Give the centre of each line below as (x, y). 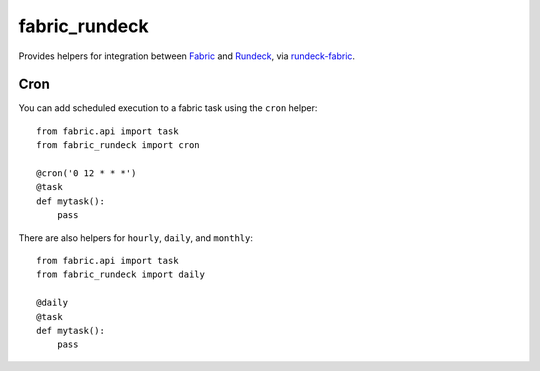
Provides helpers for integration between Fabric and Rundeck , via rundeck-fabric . (186, 56)
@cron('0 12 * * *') (86, 173)
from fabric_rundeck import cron (118, 145)
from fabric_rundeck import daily (120, 274)
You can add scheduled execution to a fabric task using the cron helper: (168, 108)
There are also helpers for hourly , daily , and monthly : (136, 237)
